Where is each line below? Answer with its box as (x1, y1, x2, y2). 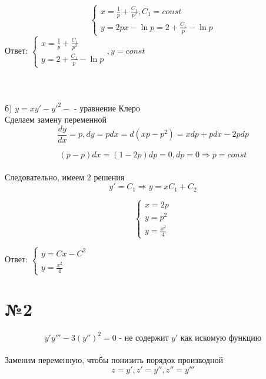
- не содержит (119, 334, 169, 342)
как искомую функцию (181, 334, 262, 342)
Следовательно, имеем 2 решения (5, 170, 125, 183)
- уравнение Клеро (74, 104, 141, 113)
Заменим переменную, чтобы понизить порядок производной (5, 354, 223, 366)
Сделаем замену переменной (5, 113, 107, 126)
